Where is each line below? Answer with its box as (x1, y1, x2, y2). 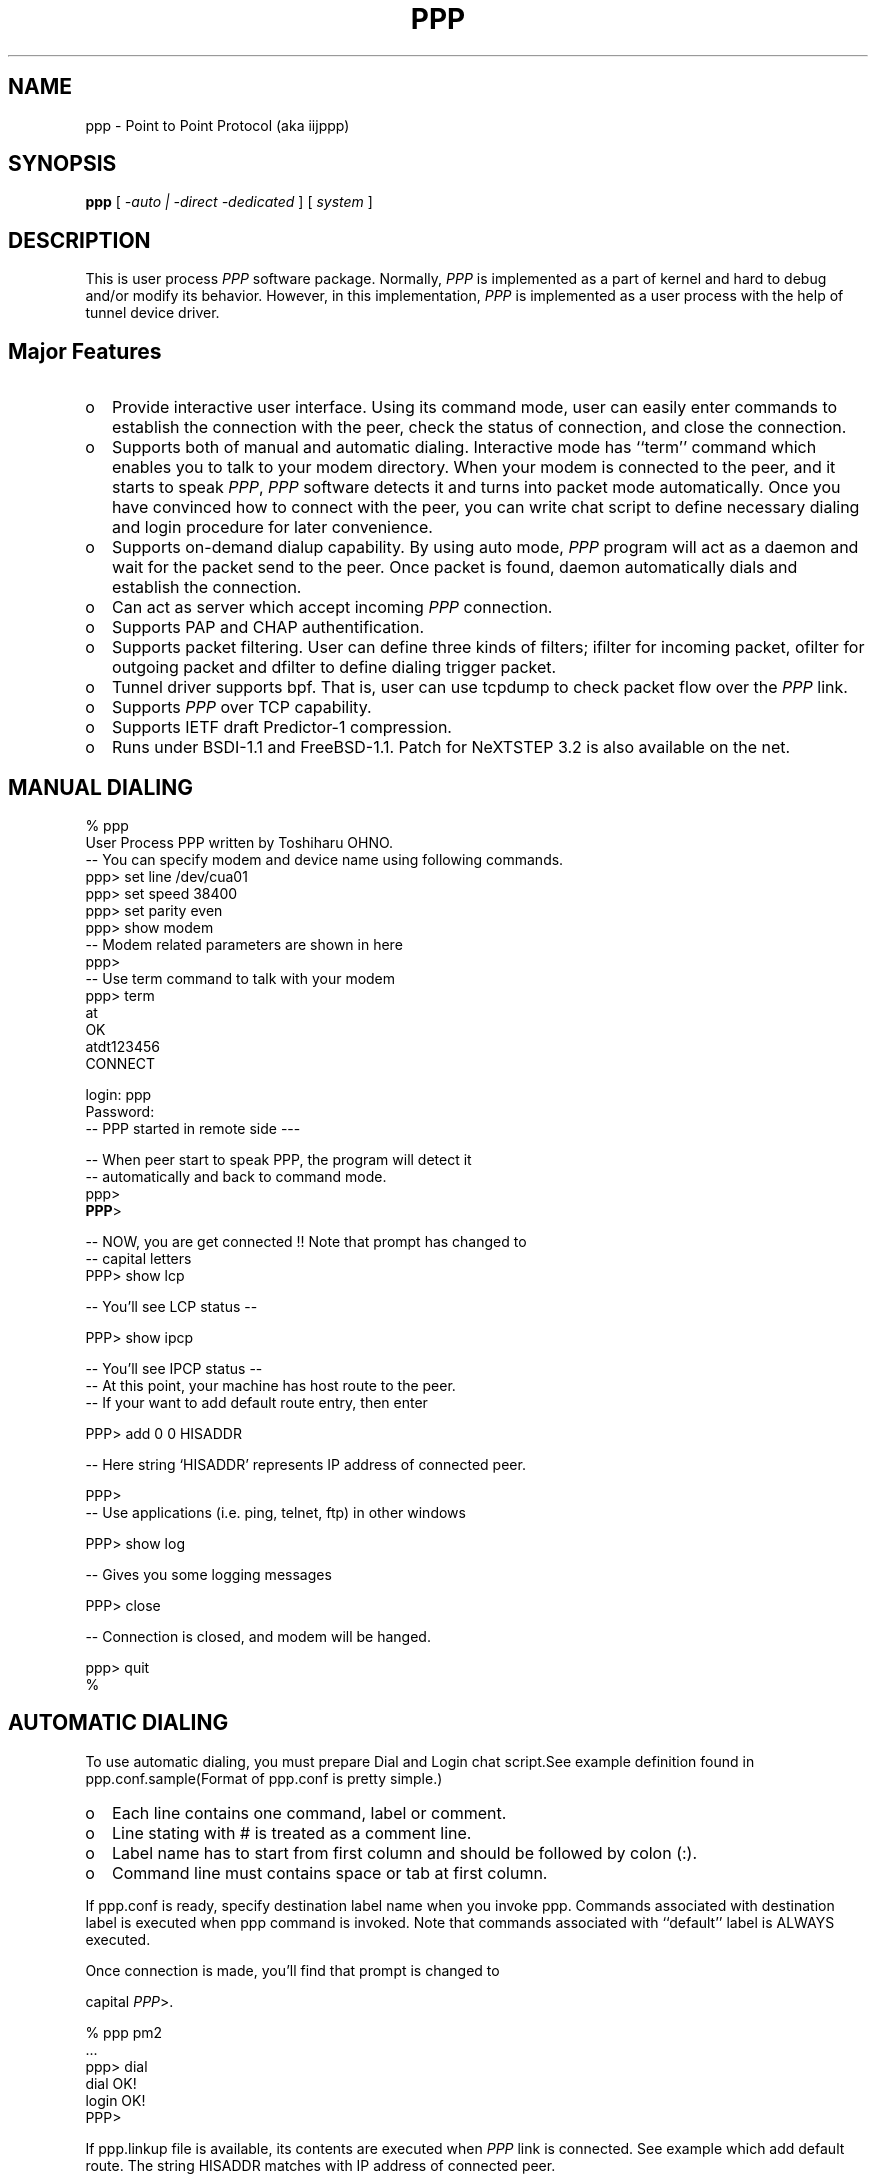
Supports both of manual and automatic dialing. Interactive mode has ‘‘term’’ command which (112, 437, 817, 458)
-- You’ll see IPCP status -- (85, 1359, 263, 1377)
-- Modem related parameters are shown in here (85, 935, 403, 953)
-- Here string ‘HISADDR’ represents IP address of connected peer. (85, 1455, 526, 1473)
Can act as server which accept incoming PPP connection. (112, 597, 553, 618)
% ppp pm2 (85, 2023, 163, 2041)
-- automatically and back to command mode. (85, 1167, 387, 1185)
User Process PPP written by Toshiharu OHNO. (85, 833, 394, 851)
